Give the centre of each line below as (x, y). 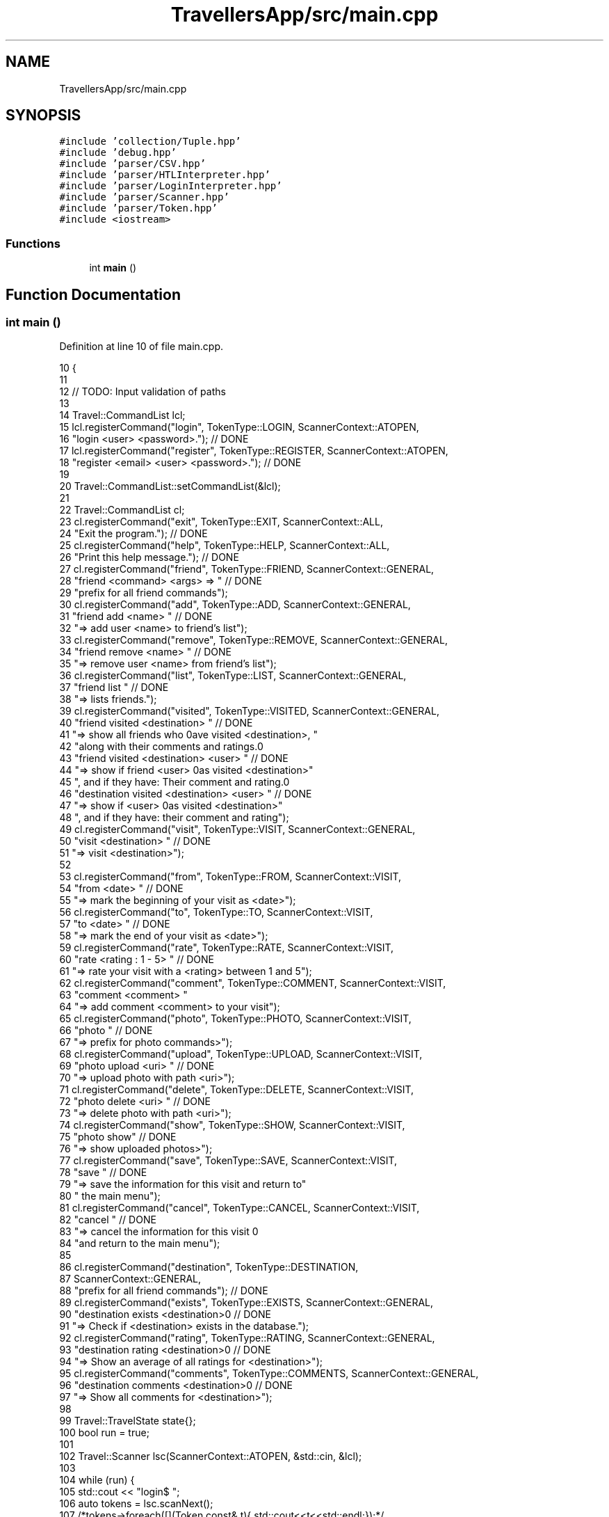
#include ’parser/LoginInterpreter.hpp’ (171, 186)
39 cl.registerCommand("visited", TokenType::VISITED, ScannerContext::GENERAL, (249, 711)
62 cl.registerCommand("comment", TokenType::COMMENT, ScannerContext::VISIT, (253, 983)
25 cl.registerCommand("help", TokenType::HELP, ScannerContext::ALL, (225, 546)
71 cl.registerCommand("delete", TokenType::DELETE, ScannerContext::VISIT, (236, 1090)
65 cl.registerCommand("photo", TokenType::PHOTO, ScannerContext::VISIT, (235, 1019)
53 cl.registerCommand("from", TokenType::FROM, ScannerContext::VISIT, (230, 877)
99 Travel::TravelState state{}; (128, 1421)
